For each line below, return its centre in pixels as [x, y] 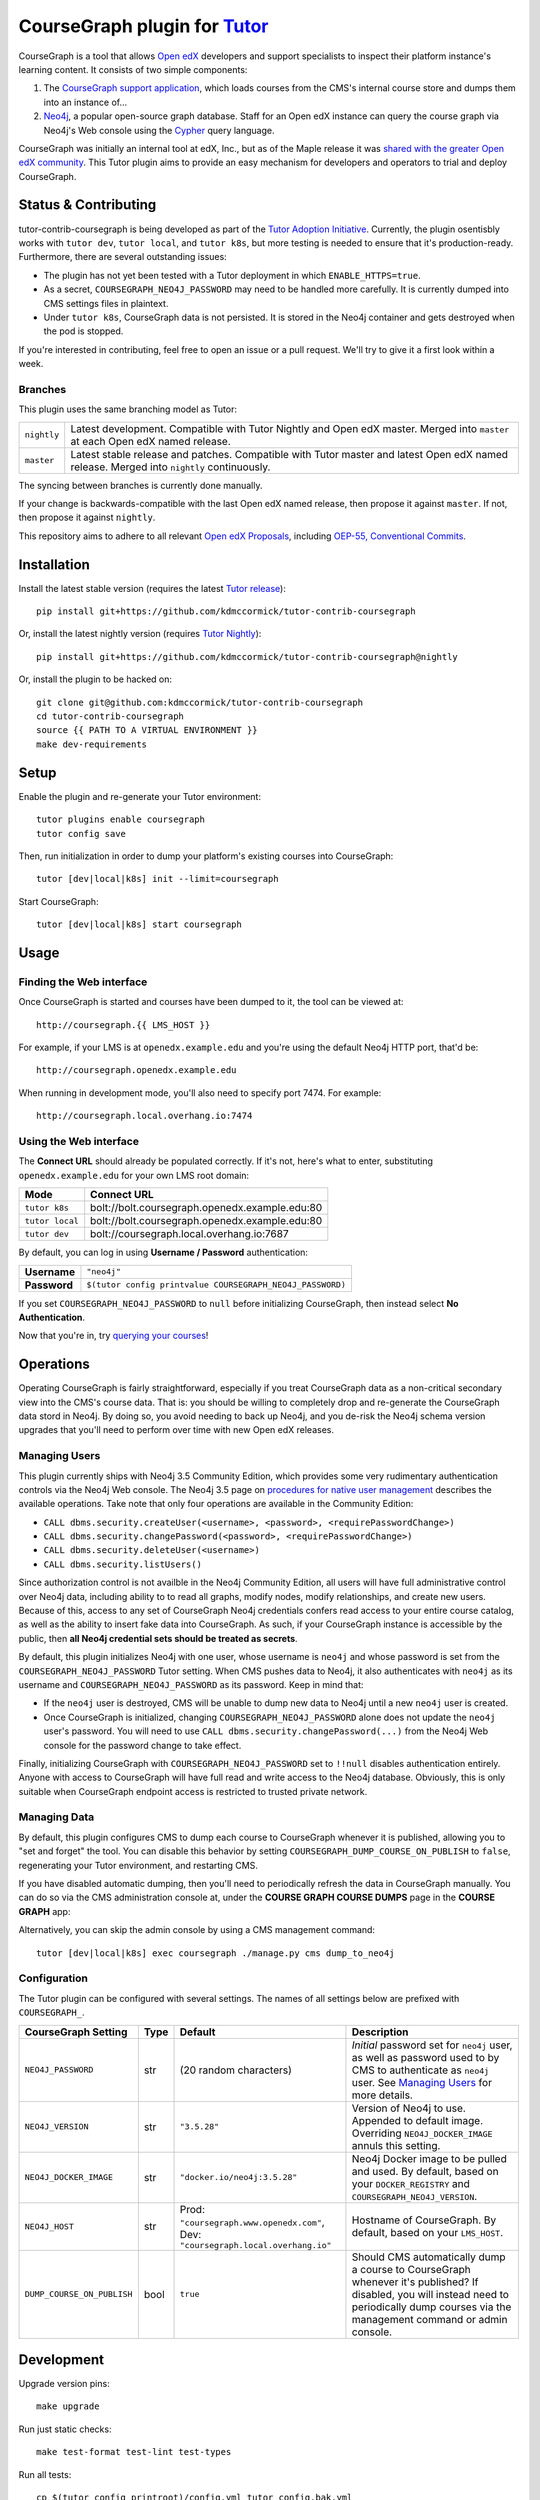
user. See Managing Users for [421, 2082]
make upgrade [68, 2406]
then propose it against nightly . [87, 517]
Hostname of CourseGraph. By [424, 2220]
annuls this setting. [396, 2145]
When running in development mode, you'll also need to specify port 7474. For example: [200, 1092]
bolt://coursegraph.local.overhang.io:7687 [189, 1234]
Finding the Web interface [83, 982]
